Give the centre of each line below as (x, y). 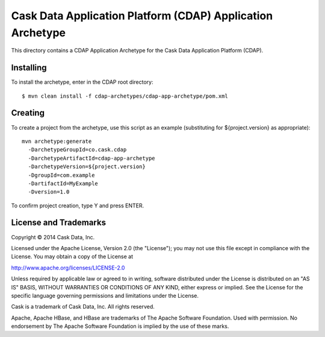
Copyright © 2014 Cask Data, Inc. (53, 237)
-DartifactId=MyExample (63, 183)
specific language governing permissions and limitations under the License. (105, 295)
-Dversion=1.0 (49, 192)
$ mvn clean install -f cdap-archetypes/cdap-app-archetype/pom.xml (125, 96)
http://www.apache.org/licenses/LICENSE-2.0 (68, 268)
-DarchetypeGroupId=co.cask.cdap (77, 150)
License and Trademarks (59, 223)
